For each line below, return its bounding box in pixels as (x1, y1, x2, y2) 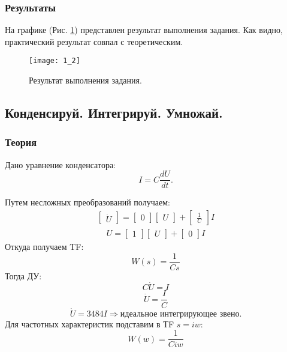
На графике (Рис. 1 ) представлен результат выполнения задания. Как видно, (5, 23, 283, 36)
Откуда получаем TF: (5, 240, 84, 252)
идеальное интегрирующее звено (120, 309, 240, 318)
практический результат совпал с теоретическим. (5, 35, 183, 47)
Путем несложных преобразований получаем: (5, 196, 170, 208)
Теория (5, 135, 37, 150)
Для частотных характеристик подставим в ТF (5, 317, 174, 330)
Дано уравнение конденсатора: (5, 158, 116, 171)
